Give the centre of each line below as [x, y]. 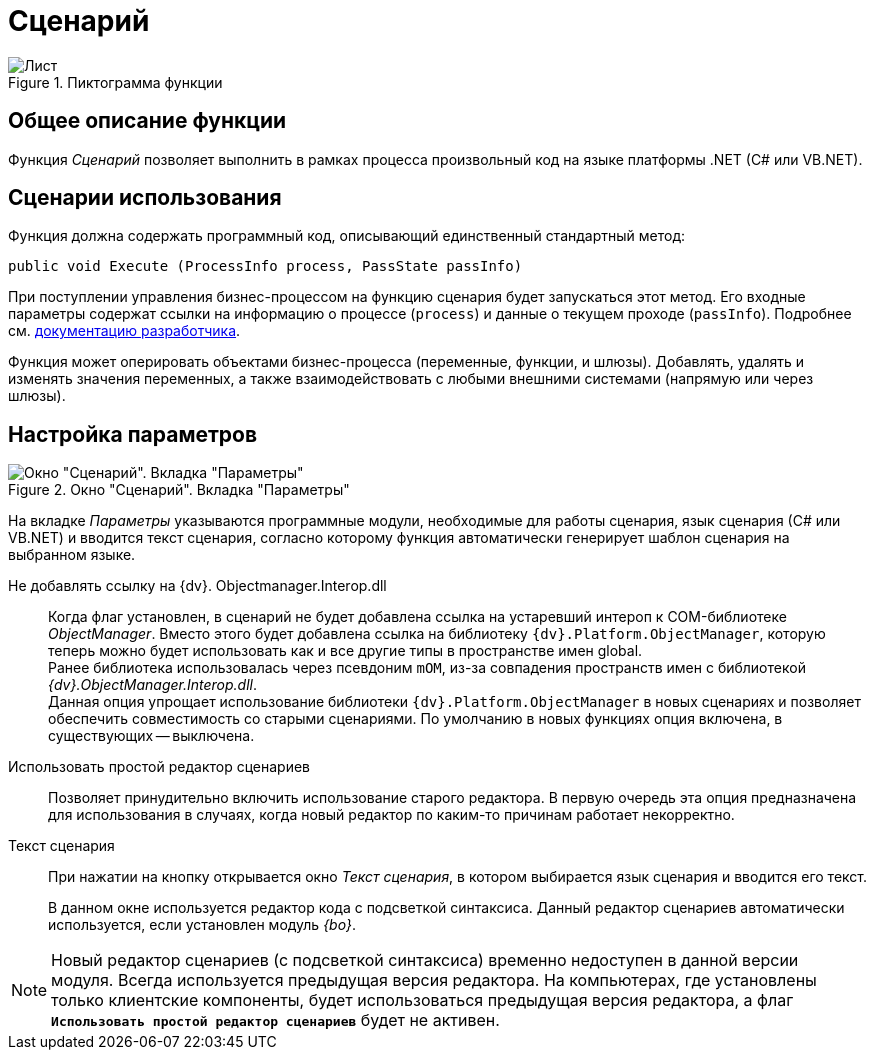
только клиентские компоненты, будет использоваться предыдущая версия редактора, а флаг [422, 1000]
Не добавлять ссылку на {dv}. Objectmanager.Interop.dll [197, 586]
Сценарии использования [145, 198]
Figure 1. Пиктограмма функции [115, 82]
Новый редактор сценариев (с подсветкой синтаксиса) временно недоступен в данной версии [425, 960]
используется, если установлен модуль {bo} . [202, 925]
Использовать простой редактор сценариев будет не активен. [275, 1020]
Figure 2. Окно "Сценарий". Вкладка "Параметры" [179, 490]
